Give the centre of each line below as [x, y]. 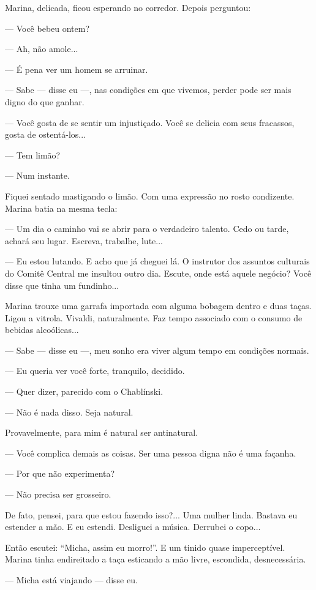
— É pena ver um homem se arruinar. [77, 69]
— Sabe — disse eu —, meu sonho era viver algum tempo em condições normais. [157, 350]
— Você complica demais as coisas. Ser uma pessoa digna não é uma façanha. [151, 453]
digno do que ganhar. [45, 101]
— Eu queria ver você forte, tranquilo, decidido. [95, 371]
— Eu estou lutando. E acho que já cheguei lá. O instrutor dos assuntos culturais [157, 261]
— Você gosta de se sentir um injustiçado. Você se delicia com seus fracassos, [150, 122]
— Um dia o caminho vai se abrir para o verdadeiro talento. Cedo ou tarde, [147, 229]
